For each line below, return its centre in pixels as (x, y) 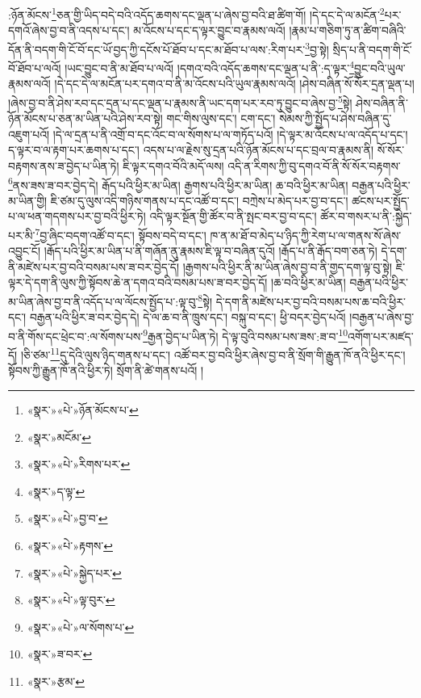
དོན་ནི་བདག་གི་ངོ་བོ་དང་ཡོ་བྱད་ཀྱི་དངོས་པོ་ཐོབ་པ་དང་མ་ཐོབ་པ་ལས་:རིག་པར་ (157, 49)
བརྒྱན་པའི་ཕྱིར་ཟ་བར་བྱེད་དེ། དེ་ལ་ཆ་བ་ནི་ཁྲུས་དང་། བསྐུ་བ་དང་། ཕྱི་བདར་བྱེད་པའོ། (188, 317)
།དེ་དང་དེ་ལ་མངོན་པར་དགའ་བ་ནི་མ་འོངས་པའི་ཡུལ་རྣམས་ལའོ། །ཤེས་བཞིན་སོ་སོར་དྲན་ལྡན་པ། (234, 84)
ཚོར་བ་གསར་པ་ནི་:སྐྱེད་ (366, 216)
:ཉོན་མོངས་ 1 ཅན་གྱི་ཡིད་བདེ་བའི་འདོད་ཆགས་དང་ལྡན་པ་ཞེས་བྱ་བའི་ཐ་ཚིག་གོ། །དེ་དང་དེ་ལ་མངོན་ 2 (196, 13)
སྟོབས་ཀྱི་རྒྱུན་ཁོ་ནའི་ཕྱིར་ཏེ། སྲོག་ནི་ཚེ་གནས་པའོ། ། (106, 370)
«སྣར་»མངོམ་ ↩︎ (59, 437)
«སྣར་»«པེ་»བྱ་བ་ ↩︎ (67, 518)
